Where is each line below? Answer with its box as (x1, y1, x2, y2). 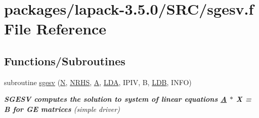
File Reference (4, 18, 107, 39)
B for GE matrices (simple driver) (4, 103, 120, 114)
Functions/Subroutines (4, 53, 125, 68)
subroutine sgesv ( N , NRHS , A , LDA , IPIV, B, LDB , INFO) (4, 76, 192, 87)
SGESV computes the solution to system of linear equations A (4, 94, 227, 104)
